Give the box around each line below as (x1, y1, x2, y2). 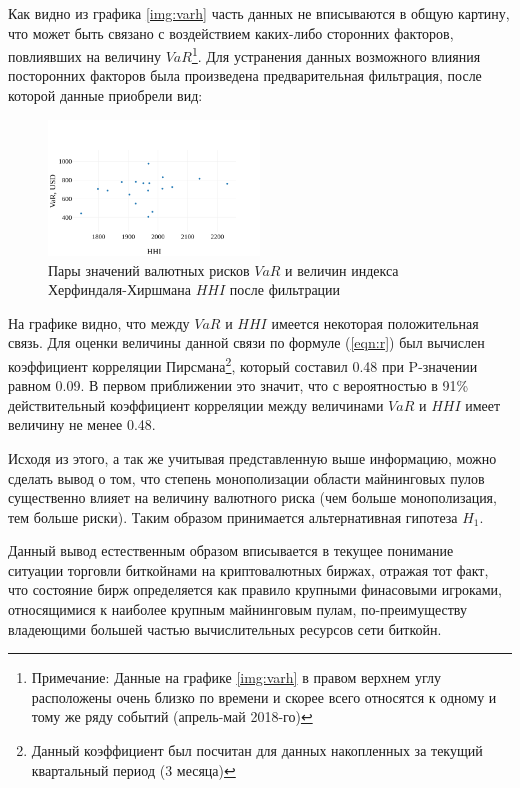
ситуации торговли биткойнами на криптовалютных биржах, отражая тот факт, (8, 559, 489, 580)
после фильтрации (229, 279, 341, 300)
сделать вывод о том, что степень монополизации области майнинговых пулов (8, 467, 485, 488)
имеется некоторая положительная (271, 312, 479, 333)
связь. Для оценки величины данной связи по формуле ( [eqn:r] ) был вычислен (8, 332, 485, 353)
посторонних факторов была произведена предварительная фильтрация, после (8, 65, 482, 86)
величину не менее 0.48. (8, 414, 156, 435)
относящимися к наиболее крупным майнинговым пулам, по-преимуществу (8, 599, 467, 620)
